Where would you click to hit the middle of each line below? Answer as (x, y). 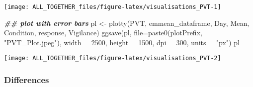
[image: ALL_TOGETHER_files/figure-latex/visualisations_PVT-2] (113, 58)
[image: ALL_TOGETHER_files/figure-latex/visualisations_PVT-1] (113, 7)
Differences (27, 80)
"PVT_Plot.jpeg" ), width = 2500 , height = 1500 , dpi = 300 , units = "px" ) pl (122, 42)
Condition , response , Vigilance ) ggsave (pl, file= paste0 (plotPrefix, (103, 33)
